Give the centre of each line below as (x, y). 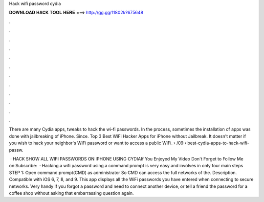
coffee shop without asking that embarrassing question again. (71, 193)
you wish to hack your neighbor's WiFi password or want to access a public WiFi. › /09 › (98, 143)
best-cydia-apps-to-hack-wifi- (218, 143)
